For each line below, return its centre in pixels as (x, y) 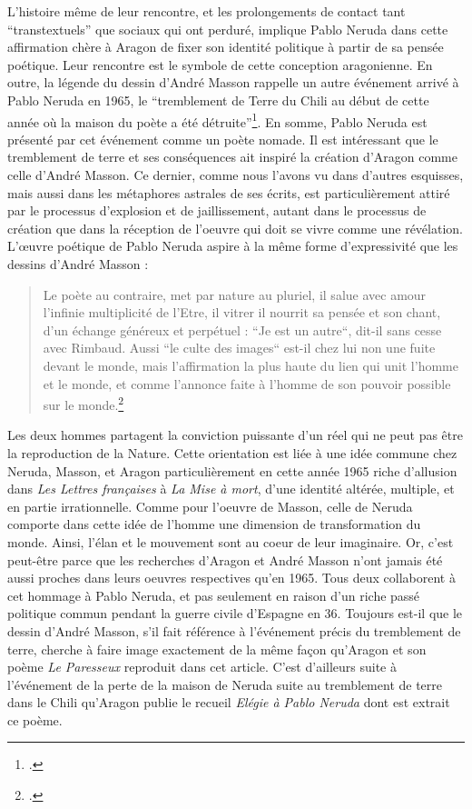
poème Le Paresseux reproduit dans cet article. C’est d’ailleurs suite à (202, 667)
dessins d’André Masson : (78, 263)
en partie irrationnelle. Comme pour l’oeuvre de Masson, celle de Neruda (210, 506)
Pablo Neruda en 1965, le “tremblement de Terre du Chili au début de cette (218, 100)
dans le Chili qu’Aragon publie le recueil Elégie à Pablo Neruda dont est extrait (229, 702)
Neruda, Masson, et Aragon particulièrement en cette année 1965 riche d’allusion (232, 470)
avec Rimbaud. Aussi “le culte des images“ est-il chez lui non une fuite (239, 348)
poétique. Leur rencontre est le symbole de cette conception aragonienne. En (220, 64)
